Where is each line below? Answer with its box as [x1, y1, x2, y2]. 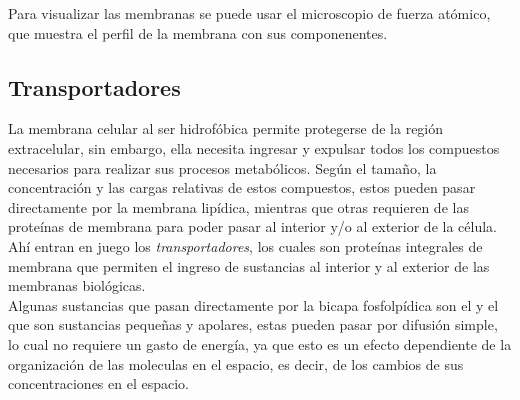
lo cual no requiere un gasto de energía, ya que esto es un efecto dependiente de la [8, 333, 512, 354]
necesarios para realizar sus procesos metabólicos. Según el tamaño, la [8, 157, 437, 178]
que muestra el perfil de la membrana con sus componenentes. [8, 22, 388, 43]
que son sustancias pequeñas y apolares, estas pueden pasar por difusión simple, [8, 314, 498, 335]
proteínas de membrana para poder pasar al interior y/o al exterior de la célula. [8, 216, 497, 237]
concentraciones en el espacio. [8, 373, 189, 394]
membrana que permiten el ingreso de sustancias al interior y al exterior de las [8, 255, 490, 276]
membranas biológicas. [8, 275, 146, 296]
